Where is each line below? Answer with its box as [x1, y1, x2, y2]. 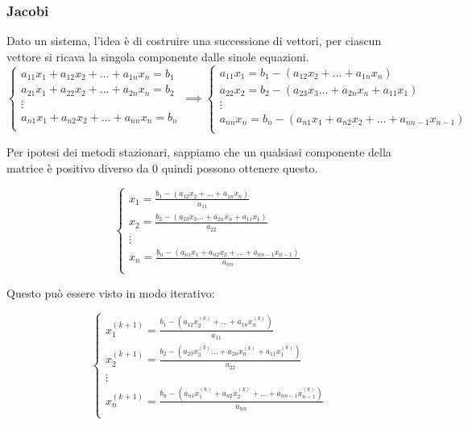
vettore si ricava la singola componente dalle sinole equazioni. [6, 48, 309, 65]
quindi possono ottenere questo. [161, 159, 318, 176]
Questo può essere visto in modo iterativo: [6, 284, 215, 301]
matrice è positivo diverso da [6, 159, 149, 176]
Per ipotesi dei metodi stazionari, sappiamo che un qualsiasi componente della [6, 144, 391, 160]
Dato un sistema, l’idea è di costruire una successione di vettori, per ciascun [6, 32, 382, 49]
